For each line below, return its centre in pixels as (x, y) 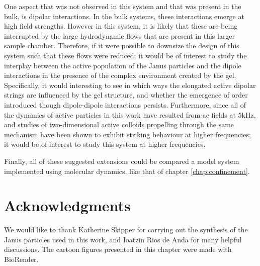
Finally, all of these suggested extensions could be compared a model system (122, 161)
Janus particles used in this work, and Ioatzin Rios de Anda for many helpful (123, 239)
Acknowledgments (67, 205)
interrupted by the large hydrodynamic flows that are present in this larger (120, 35)
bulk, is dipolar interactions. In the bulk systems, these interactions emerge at (124, 16)
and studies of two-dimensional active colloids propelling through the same (119, 124)
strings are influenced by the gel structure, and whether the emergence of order (126, 95)
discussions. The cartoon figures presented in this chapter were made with (118, 249)
